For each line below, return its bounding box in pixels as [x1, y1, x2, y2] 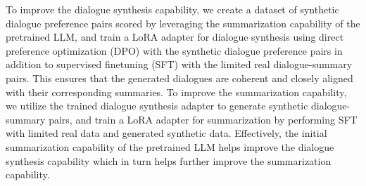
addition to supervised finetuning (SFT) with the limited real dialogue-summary [6, 57, 353, 72]
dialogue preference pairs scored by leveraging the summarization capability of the [6, 15, 360, 30]
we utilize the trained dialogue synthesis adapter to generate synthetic [6, 98, 308, 113]
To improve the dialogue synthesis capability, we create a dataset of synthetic [6, 2, 339, 16]
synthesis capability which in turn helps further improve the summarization [6, 153, 332, 168]
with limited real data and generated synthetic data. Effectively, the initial [6, 126, 327, 140]
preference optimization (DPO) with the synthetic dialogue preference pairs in [6, 43, 343, 58]
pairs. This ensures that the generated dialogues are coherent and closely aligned [6, 70, 353, 85]
